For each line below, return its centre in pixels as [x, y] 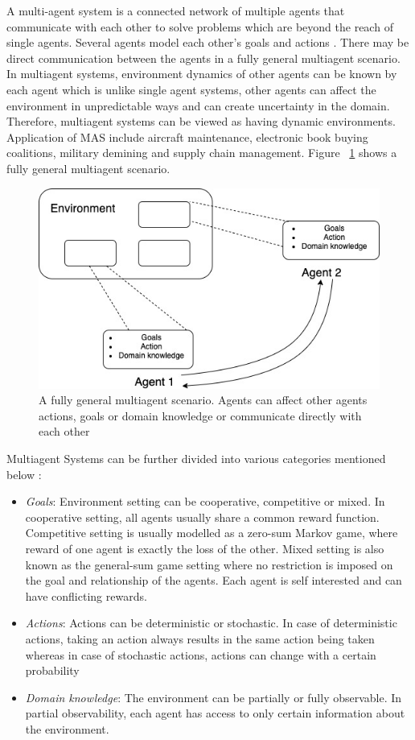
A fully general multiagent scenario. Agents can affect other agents [203, 400]
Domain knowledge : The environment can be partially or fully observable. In [214, 697]
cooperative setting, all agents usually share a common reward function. [202, 517]
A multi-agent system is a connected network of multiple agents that [176, 10]
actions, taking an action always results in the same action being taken [200, 638]
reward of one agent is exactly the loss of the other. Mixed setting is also [205, 548]
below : [24, 474]
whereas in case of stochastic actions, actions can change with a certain [201, 654]
